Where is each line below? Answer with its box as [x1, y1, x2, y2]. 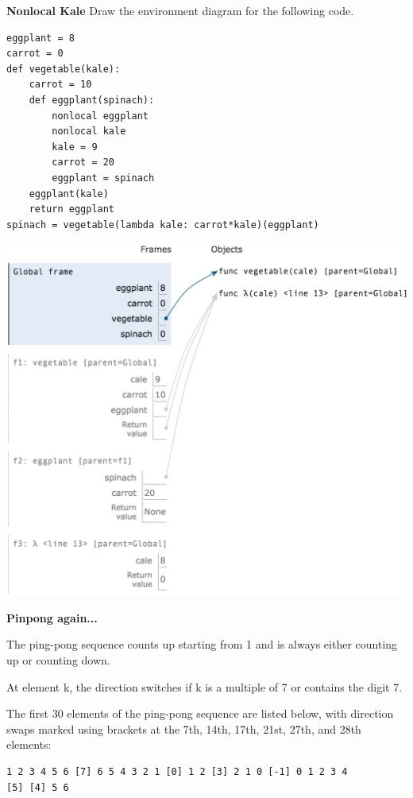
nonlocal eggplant [52, 110, 149, 122]
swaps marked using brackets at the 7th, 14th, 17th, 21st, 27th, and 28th [6, 720, 361, 737]
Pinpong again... [6, 609, 98, 626]
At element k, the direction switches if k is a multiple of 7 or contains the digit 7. [6, 678, 403, 695]
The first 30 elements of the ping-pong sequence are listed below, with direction [6, 705, 394, 722]
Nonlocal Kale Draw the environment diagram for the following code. [6, 2, 354, 18]
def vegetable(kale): [6, 63, 121, 75]
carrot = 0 [6, 48, 64, 60]
